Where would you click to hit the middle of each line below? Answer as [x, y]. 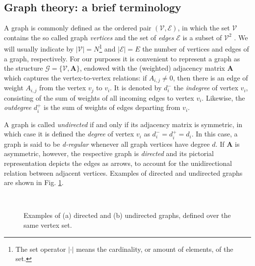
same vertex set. [48, 225]
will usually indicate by [39, 49]
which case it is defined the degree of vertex [69, 134]
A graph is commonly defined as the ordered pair [78, 28]
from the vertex [63, 88]
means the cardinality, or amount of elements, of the [155, 249]
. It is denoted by [136, 88]
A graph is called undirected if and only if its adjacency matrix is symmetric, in [123, 124]
